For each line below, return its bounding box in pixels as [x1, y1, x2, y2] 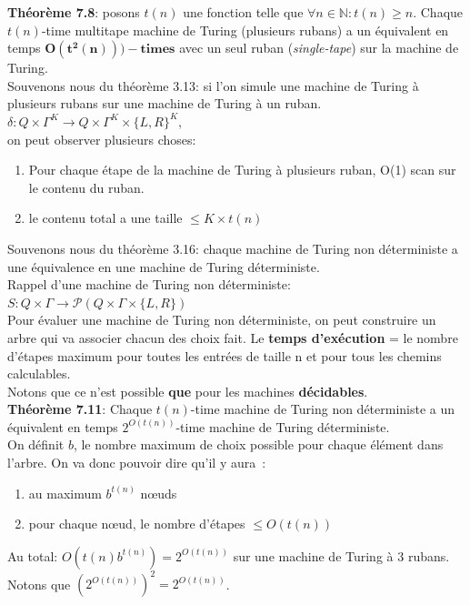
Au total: [7, 546, 58, 565]
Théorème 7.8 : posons [7, 3, 140, 21]
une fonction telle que [183, 3, 304, 21]
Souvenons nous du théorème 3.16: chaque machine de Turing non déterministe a [7, 238, 458, 257]
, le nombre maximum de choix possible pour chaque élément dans [73, 435, 444, 454]
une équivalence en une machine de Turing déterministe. [7, 257, 320, 276]
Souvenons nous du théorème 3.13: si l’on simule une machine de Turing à [7, 76, 419, 95]
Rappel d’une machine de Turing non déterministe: [7, 275, 291, 294]
